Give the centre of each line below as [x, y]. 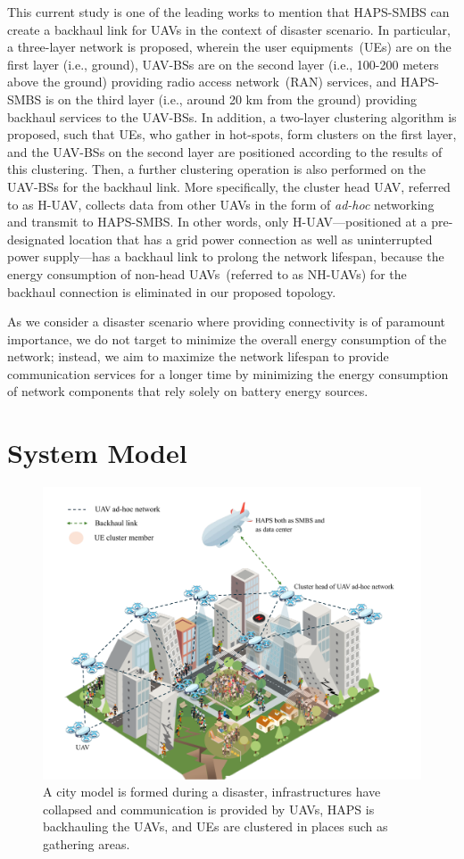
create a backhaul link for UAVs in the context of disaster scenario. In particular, [229, 29]
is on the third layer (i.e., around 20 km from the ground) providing [231, 99]
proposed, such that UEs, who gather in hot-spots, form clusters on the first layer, [232, 134]
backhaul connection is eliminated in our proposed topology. [172, 291]
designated [36, 239]
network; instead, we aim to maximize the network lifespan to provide [198, 356]
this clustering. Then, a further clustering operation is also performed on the [216, 169]
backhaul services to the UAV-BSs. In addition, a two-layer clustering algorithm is [232, 116]
